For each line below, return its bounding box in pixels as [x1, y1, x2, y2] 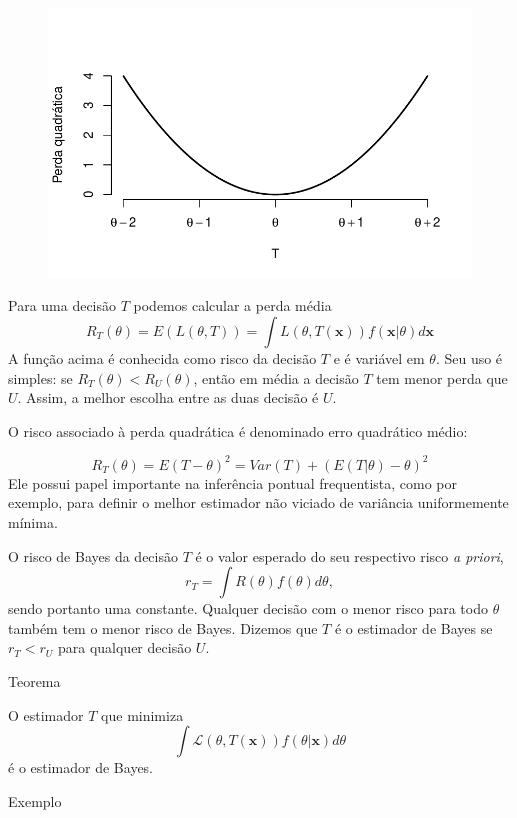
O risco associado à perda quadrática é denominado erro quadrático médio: [8, 420, 468, 441]
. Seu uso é [435, 348, 503, 368]
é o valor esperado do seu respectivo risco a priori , [195, 545, 504, 566]
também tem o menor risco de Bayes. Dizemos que [8, 617, 318, 638]
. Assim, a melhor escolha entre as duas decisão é [17, 387, 319, 408]
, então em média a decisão [193, 367, 359, 388]
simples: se [8, 367, 73, 388]
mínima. [8, 512, 58, 533]
